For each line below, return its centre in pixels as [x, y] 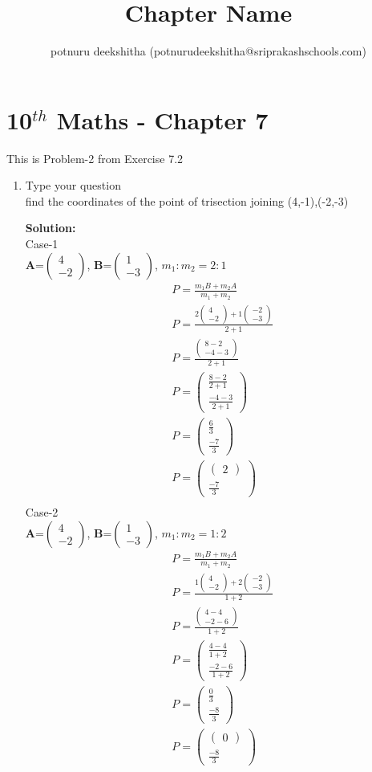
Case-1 [42, 244]
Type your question [73, 185]
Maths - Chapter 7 [162, 119]
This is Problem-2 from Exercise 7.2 [95, 158]
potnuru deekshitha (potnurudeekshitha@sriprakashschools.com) [208, 51]
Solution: [51, 228]
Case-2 [42, 512]
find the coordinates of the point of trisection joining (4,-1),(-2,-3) [187, 200]
